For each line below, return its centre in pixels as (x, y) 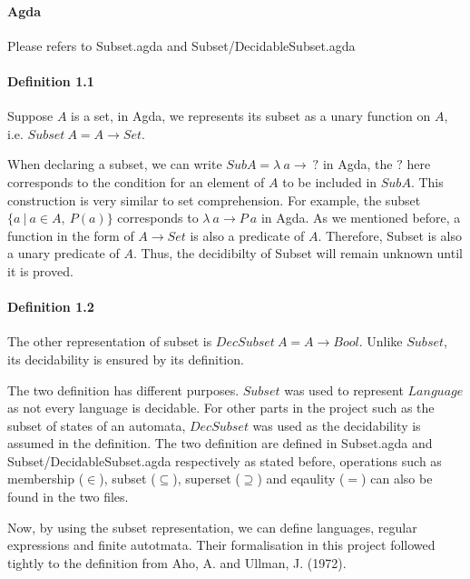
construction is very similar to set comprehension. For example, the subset (214, 200)
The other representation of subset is (110, 341)
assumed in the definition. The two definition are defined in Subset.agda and (220, 443)
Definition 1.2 (51, 307)
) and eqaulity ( (301, 479)
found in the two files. (68, 497)
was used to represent (344, 389)
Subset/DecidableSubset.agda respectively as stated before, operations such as (225, 460)
